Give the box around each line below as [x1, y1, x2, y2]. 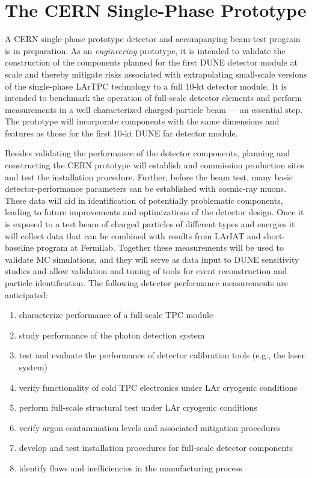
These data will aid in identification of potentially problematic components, [5, 194, 283, 206]
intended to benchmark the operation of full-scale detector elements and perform [5, 91, 302, 104]
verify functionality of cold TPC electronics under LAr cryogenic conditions [19, 381, 298, 393]
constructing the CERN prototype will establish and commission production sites [5, 159, 304, 171]
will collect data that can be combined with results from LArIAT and [5, 229, 261, 242]
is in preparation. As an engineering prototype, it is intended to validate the [5, 44, 286, 57]
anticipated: [5, 288, 48, 301]
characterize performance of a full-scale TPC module [19, 308, 213, 321]
